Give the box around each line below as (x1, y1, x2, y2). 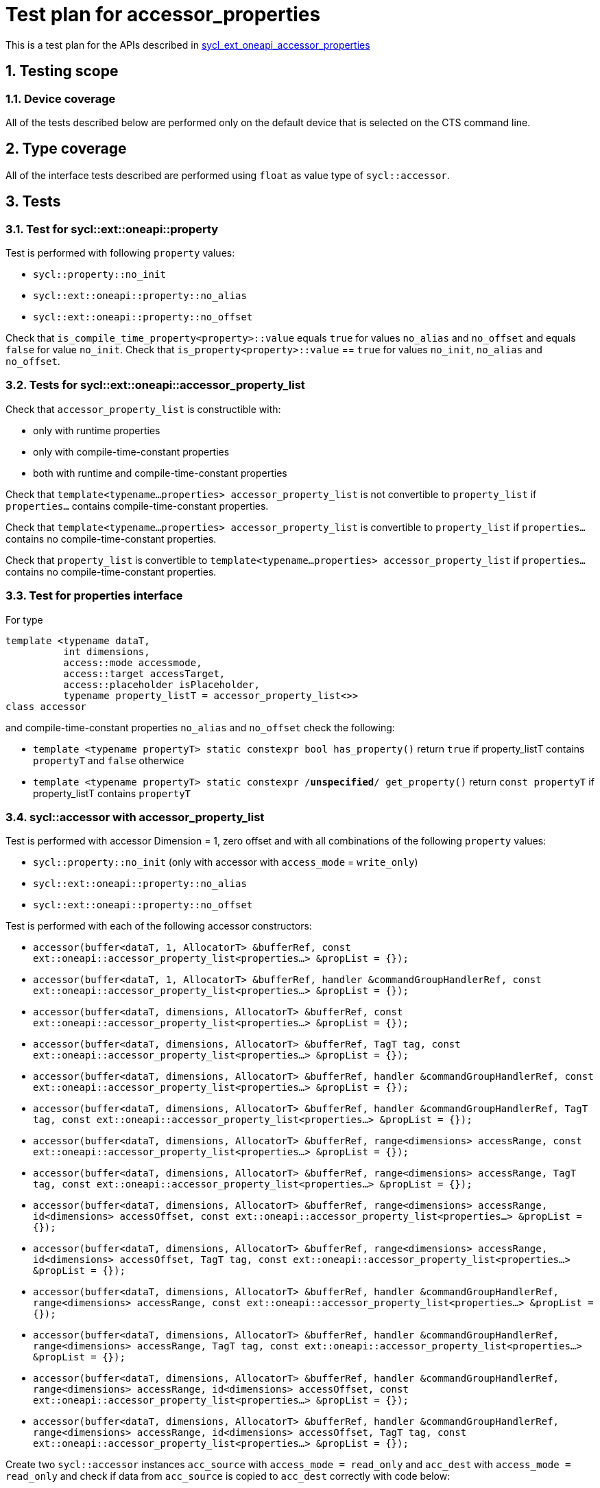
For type (5, 613, 43, 626)
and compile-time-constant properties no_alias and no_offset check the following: (5, 721, 395, 733)
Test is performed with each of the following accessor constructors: (5, 920, 312, 932)
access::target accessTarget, (63, 668, 226, 679)
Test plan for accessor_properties (5, 3, 321, 26)
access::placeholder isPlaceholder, (63, 678, 260, 690)
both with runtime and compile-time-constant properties (33, 467, 287, 479)
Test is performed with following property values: (5, 247, 235, 259)
